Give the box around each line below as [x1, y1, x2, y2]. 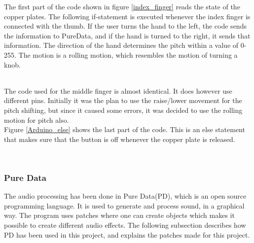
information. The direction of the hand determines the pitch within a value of [4, 40, 239, 50]
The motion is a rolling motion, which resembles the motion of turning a [18, 49, 238, 60]
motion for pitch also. [4, 114, 69, 125]
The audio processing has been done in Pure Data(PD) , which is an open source [4, 191, 247, 201]
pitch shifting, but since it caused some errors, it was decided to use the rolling [4, 104, 243, 115]
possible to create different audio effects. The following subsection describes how [4, 219, 246, 230]
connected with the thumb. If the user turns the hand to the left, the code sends [4, 21, 247, 31]
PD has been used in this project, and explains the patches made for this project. [4, 229, 250, 240]
